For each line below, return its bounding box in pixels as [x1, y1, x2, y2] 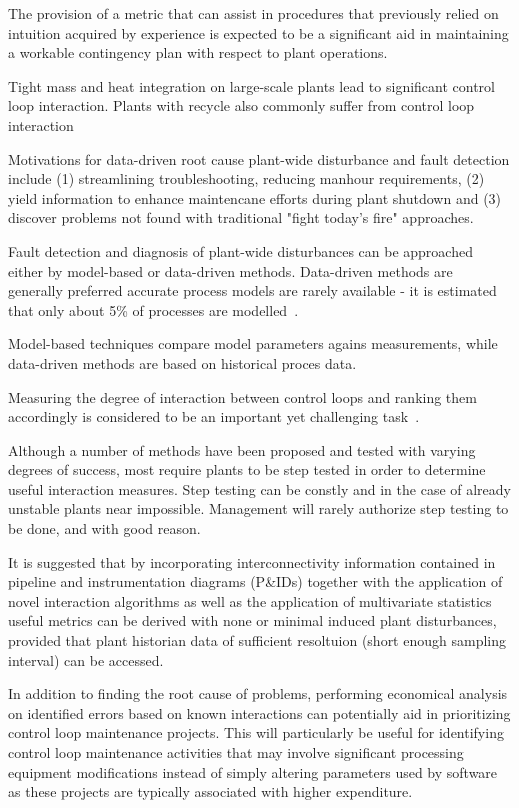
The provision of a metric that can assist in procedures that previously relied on [8, 3, 499, 23]
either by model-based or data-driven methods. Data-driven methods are [8, 260, 453, 281]
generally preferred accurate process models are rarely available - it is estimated [8, 280, 497, 301]
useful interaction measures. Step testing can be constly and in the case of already [8, 478, 512, 499]
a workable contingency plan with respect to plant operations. [8, 42, 388, 63]
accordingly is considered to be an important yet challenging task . [8, 406, 420, 427]
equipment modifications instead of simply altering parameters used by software [8, 761, 498, 782]
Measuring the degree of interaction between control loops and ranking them [8, 386, 477, 407]
